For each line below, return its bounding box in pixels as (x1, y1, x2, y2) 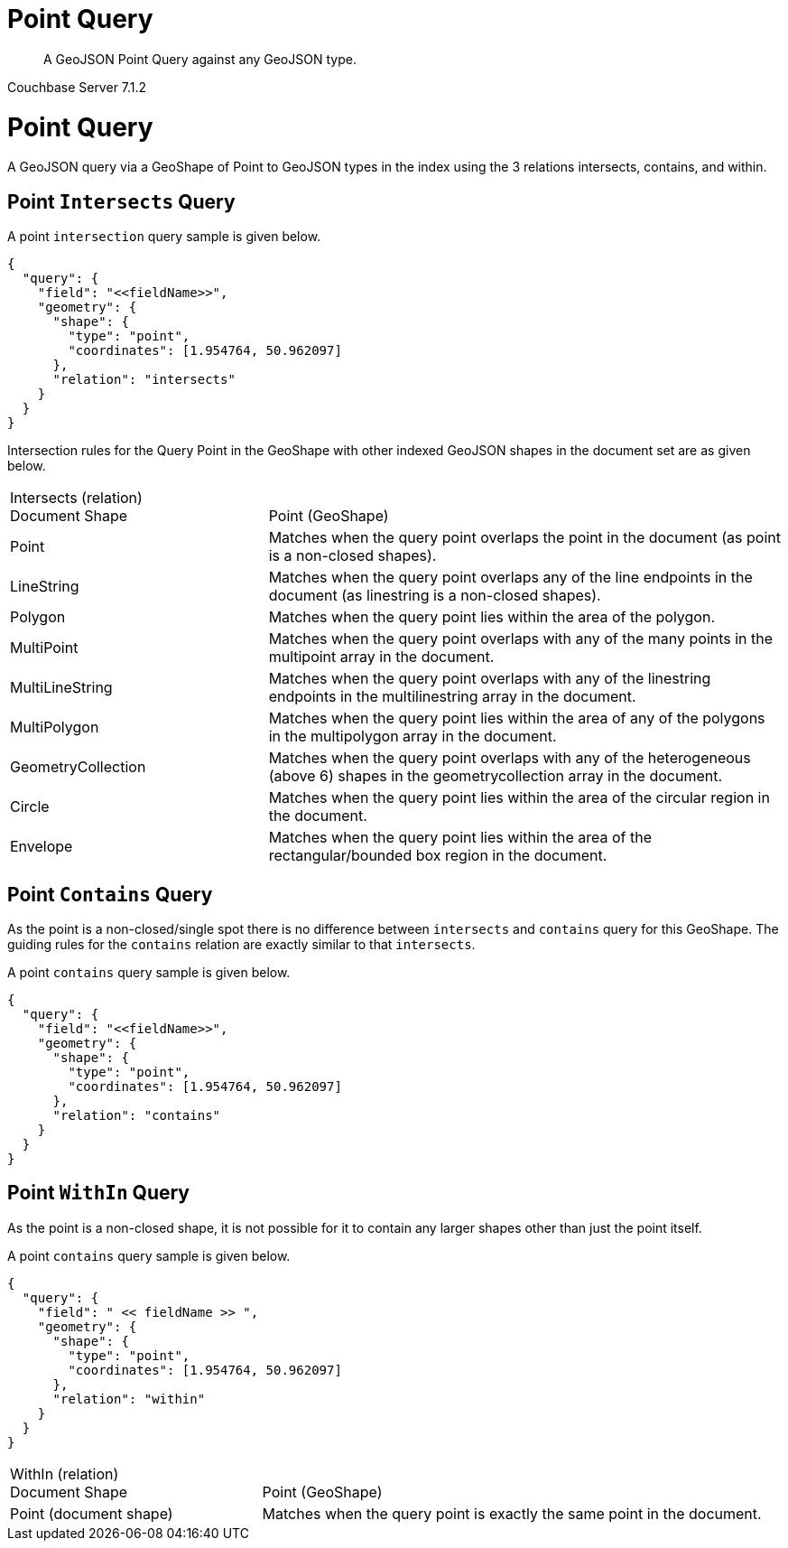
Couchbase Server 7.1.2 (7, 79, 147, 95)
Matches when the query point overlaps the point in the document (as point (268, 528, 781, 547)
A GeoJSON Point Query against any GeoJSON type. (43, 51, 357, 67)
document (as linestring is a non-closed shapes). (268, 586, 601, 605)
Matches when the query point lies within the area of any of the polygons (268, 709, 765, 728)
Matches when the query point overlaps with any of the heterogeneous (268, 749, 751, 768)
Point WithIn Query (7, 1181, 190, 1205)
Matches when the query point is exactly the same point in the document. (262, 1504, 762, 1523)
